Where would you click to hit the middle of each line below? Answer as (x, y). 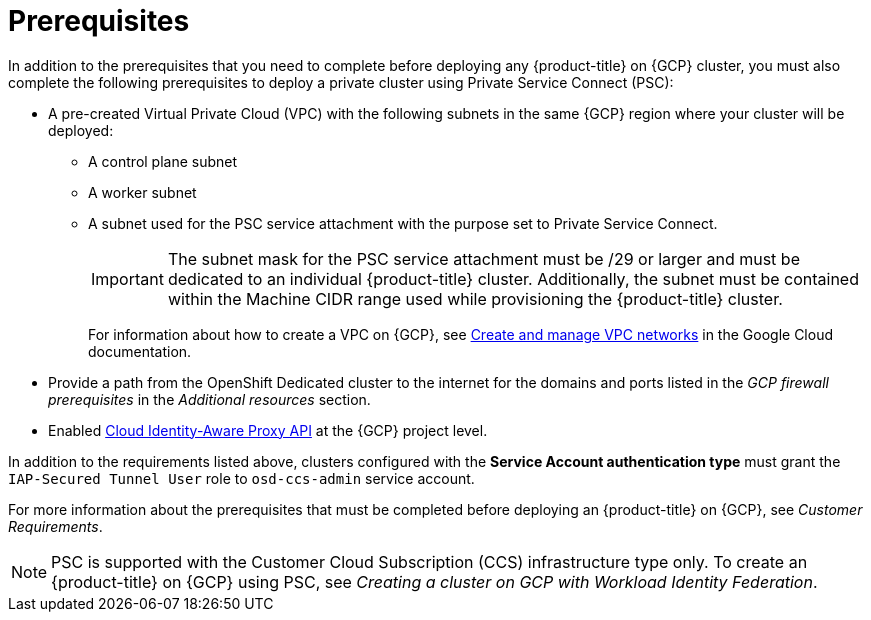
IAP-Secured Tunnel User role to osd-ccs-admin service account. (241, 478)
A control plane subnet (163, 161)
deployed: (81, 130)
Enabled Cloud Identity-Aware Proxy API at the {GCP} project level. (268, 430)
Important (127, 278)
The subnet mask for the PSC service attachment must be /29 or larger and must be (483, 258)
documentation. (140, 351)
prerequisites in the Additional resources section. (209, 399)
